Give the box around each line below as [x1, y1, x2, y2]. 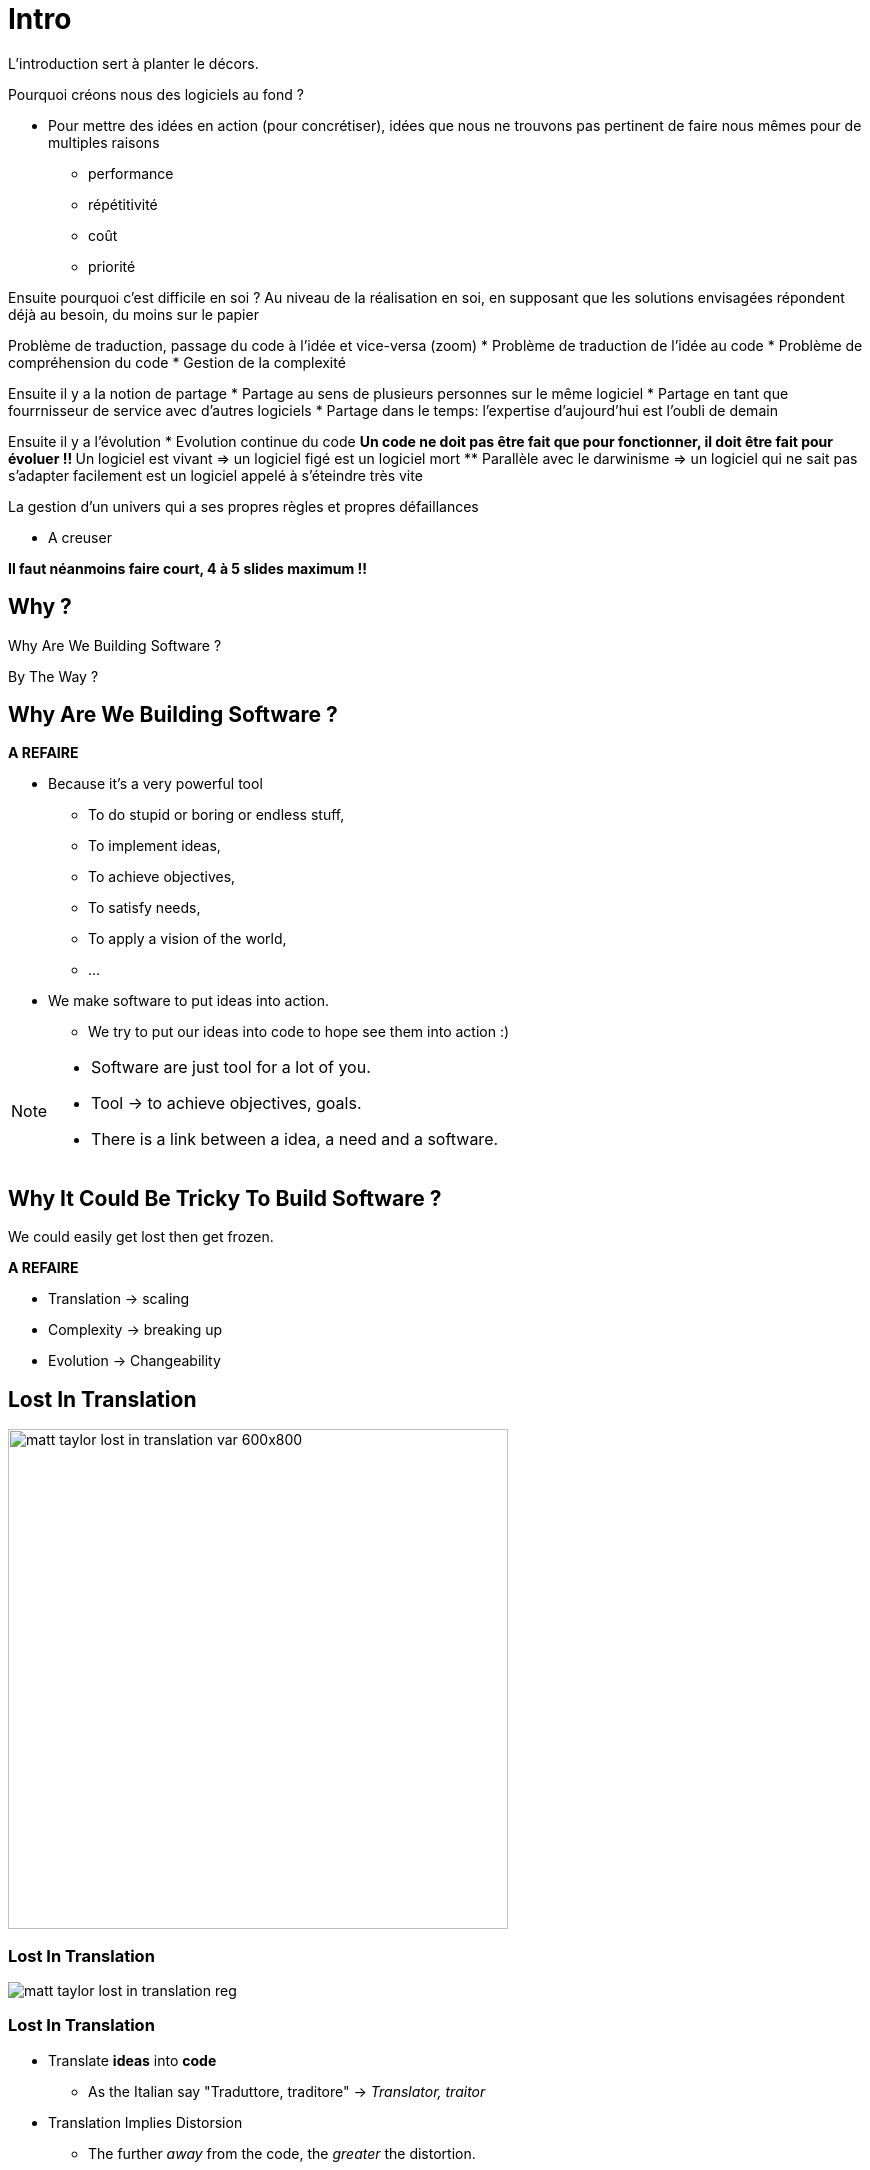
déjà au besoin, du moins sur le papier [8, 305, 259, 323]
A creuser [48, 528, 112, 546]
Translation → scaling [48, 1290, 190, 1308]
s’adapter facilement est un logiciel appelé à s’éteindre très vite [8, 466, 423, 484]
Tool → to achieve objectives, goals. [91, 1093, 362, 1114]
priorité [88, 257, 136, 275]
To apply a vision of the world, [88, 930, 287, 948]
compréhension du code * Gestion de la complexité [8, 353, 346, 371]
